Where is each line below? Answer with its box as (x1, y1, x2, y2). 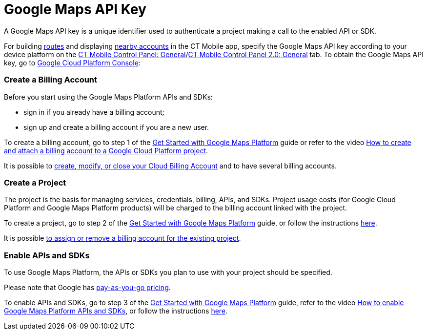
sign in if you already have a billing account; (23, 107, 164, 116)
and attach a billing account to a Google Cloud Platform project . (4, 146, 208, 155)
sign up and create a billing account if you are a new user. (23, 123, 209, 131)
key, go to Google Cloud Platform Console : (4, 58, 141, 67)
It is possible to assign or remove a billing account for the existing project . (4, 234, 241, 243)
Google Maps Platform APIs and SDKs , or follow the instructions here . (4, 307, 228, 315)
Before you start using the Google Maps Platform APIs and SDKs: (4, 92, 213, 101)
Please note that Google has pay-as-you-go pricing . (4, 283, 171, 292)
